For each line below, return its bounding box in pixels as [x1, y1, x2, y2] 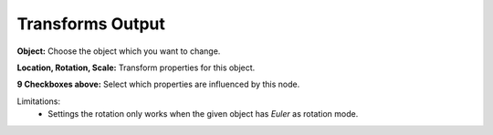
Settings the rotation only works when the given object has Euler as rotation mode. [47, 109, 359, 119]
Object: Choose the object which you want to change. [16, 46, 221, 57]
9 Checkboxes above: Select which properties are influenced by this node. [16, 78, 300, 90]
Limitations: [16, 96, 61, 107]
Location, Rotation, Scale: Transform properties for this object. [16, 62, 256, 73]
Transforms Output [16, 14, 166, 34]
